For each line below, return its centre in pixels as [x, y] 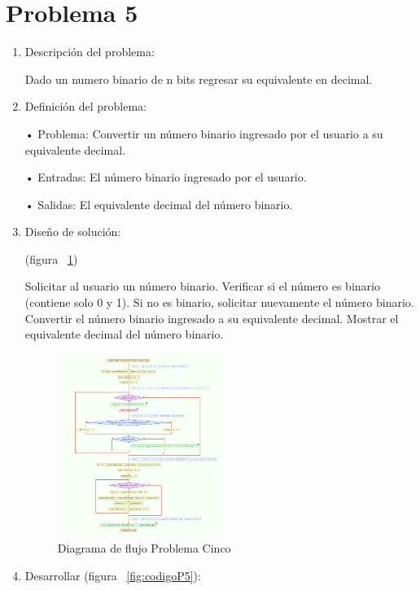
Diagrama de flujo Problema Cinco [144, 547]
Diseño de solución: [73, 232]
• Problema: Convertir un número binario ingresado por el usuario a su [204, 133]
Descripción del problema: [90, 52]
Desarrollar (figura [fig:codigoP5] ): [113, 575]
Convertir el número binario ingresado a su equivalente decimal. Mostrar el [212, 318]
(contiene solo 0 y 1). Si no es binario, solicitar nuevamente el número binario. [219, 302]
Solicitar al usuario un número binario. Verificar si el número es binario [202, 286]
